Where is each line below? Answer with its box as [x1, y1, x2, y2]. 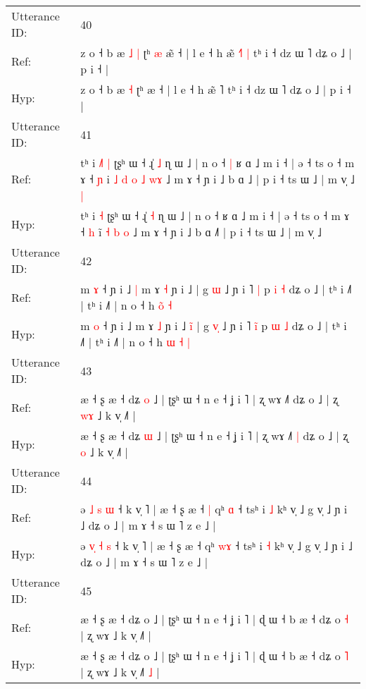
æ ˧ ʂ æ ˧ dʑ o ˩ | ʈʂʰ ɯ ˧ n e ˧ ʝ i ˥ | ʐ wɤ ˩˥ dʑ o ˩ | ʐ [80, 391, 339, 407]
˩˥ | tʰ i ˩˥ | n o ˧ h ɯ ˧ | [80, 334, 191, 350]
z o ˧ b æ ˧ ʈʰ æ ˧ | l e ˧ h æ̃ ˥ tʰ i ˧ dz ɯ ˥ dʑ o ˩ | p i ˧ [80, 81, 351, 97]
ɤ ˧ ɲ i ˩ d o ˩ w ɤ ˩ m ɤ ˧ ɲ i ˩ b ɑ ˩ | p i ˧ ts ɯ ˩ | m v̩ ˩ [80, 171, 355, 187]
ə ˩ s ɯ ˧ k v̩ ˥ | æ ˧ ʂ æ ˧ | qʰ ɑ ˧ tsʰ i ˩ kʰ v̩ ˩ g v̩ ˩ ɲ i [80, 501, 348, 517]
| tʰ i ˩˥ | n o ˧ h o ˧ [80, 297, 172, 313]
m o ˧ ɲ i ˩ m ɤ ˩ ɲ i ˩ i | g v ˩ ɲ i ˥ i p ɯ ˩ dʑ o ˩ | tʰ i [80, 317, 347, 334]
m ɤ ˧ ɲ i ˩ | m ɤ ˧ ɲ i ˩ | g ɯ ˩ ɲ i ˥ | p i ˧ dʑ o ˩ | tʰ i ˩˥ [80, 281, 352, 297]
